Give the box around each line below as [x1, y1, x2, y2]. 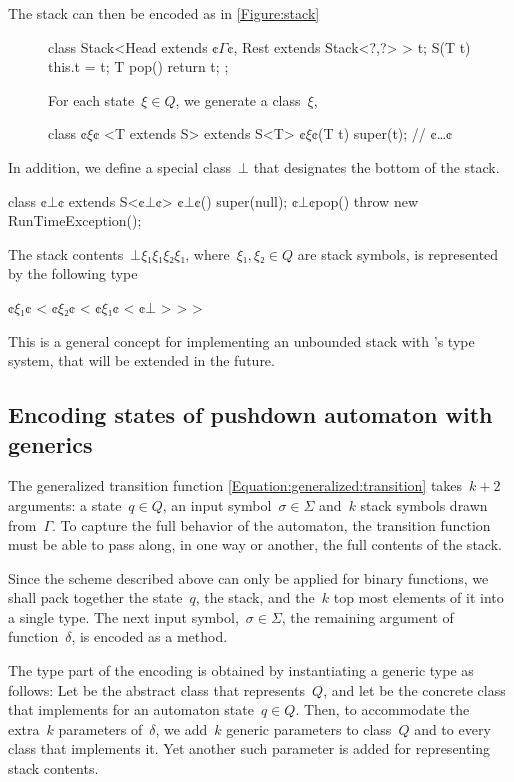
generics [8, 428, 93, 459]
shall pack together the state [8, 587, 183, 608]
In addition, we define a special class [8, 156, 232, 177]
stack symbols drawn [360, 494, 488, 515]
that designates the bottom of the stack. [253, 156, 500, 177]
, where [185, 243, 230, 264]
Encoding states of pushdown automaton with [8, 399, 493, 430]
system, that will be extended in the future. [8, 350, 275, 371]
